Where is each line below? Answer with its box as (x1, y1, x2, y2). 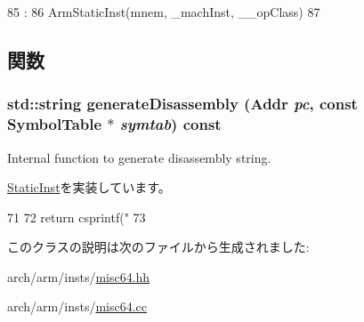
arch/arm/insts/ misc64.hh (7, 267, 150, 286)
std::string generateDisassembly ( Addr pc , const (7, 93, 358, 115)
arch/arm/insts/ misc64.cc (7, 297, 148, 316)
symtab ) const (119, 113, 222, 135)
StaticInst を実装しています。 (7, 178, 171, 197)
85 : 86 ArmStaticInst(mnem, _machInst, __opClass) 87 (7, 3, 320, 20)
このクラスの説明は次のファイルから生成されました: (7, 237, 310, 256)
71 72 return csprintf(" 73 (7, 207, 146, 226)
